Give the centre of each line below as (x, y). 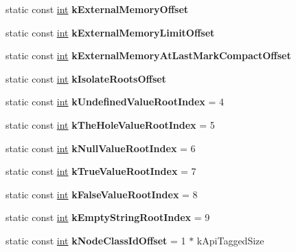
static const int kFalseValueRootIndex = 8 (102, 194)
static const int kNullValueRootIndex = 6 (101, 148)
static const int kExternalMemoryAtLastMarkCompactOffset (148, 55)
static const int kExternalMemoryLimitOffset (110, 32)
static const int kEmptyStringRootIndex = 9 (108, 217)
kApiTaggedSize (230, 240)
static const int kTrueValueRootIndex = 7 (101, 171)
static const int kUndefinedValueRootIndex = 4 (115, 102)
